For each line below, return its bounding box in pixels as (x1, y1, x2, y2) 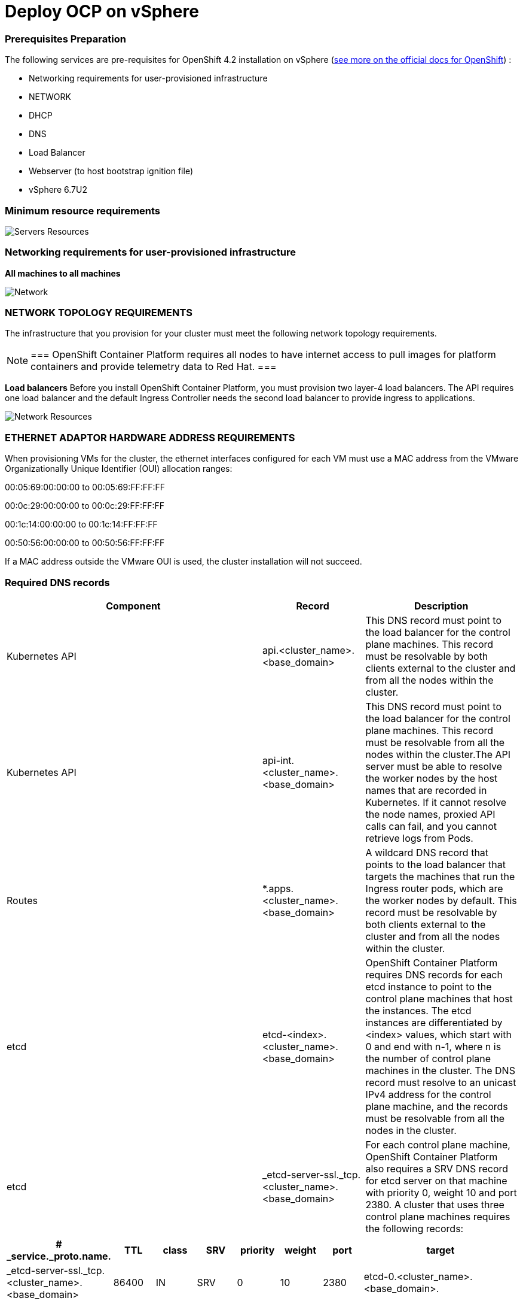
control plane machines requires (365, 1210, 510, 1223)
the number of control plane (365, 1052, 491, 1065)
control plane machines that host (365, 992, 513, 1005)
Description (414, 599, 469, 612)
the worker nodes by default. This (365, 894, 517, 906)
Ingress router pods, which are (365, 882, 503, 894)
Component (106, 599, 161, 612)
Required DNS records (5, 576, 110, 589)
